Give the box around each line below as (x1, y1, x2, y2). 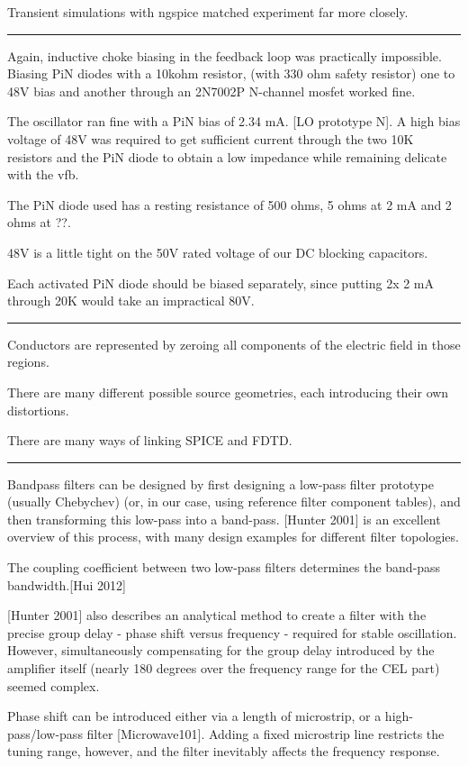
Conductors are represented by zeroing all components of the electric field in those (7, 334, 461, 353)
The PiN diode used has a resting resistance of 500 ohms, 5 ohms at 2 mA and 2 (7, 195, 452, 214)
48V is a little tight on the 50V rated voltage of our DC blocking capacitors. (7, 242, 428, 261)
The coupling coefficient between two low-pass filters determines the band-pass (7, 558, 441, 577)
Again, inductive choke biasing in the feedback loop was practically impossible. (7, 46, 442, 65)
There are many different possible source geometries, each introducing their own (7, 382, 449, 401)
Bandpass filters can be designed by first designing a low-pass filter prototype (7, 474, 434, 493)
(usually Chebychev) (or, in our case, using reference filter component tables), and (7, 492, 461, 511)
